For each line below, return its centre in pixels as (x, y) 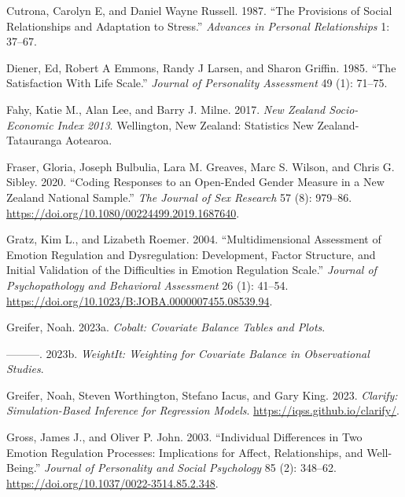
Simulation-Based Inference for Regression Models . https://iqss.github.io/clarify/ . (203, 410)
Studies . (25, 369)
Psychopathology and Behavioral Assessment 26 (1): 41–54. (147, 285)
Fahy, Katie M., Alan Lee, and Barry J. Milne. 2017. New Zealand (166, 109)
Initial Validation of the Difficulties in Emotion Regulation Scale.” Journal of (191, 270)
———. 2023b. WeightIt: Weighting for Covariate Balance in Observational (188, 353)
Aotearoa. (89, 140)
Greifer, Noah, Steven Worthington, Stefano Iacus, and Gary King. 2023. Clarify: (202, 395)
